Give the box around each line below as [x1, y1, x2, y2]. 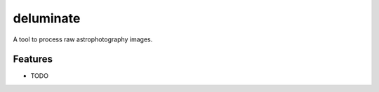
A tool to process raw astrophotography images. [13, 35, 153, 44]
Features [13, 53, 53, 65]
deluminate [13, 11, 81, 26]
